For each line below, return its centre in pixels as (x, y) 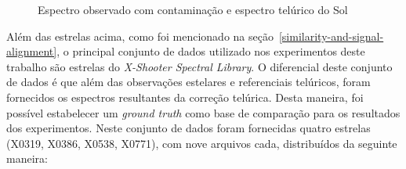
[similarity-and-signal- (331, 36)
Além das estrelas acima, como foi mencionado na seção (140, 36)
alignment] (32, 51)
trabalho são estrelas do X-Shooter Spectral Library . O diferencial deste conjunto (199, 66)
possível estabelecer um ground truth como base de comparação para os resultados (203, 112)
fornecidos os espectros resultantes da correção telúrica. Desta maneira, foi (185, 97)
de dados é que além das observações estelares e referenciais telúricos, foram (188, 82)
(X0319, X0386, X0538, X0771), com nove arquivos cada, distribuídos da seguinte (202, 143)
